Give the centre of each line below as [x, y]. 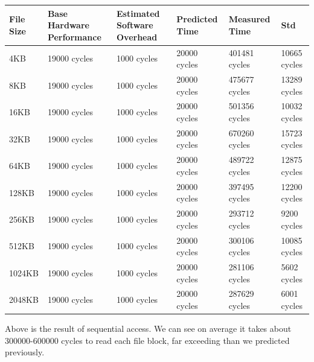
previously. [25, 352]
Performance [74, 37]
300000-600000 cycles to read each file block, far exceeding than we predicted [147, 340]
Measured [249, 19]
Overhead [137, 37]
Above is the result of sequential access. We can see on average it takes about [148, 329]
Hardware [68, 25]
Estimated [138, 13]
